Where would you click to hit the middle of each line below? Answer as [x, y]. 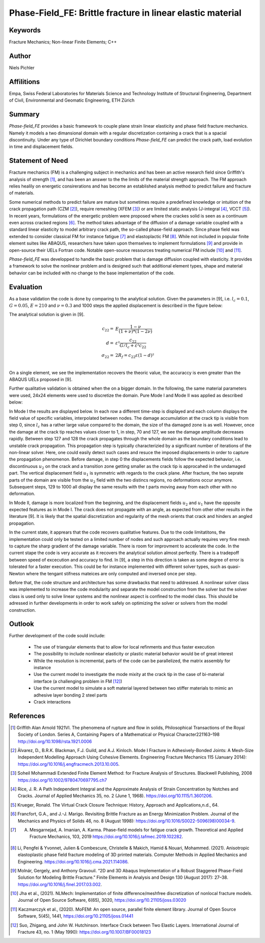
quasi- [234, 566]
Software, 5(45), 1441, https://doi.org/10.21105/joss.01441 [76, 916]
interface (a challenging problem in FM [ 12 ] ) [78, 681]
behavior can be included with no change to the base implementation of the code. [92, 273]
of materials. [22, 193]
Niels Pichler [22, 67]
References [27, 716]
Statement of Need [39, 161]
